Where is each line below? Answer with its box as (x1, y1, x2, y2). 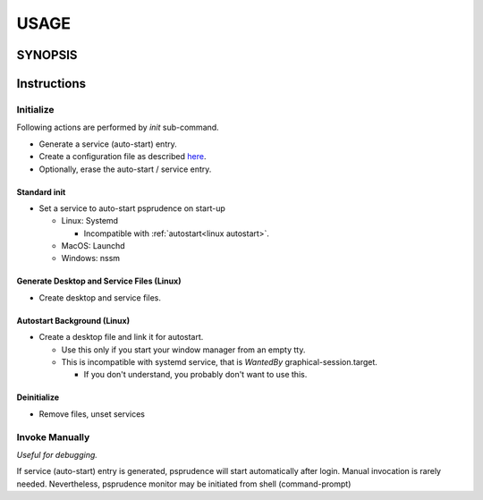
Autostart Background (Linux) (16, 315, 130, 326)
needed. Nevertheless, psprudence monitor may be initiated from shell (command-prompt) (16, 479, 352, 489)
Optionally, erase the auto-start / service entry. (38, 164, 212, 174)
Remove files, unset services (38, 408, 145, 419)
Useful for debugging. (16, 449, 98, 460)
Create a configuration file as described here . (38, 151, 207, 162)
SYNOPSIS (16, 47, 78, 63)
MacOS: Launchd (61, 241, 125, 251)
